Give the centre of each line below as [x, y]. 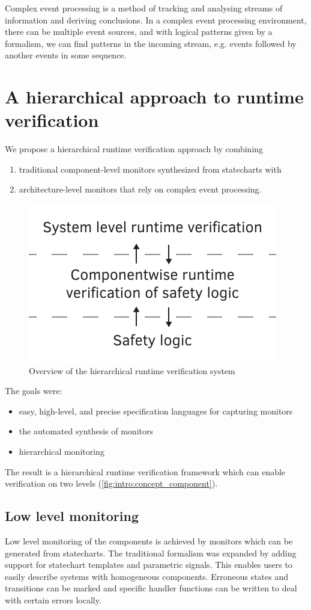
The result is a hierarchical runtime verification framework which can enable [145, 471]
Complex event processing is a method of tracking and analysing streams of [144, 8]
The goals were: [34, 391]
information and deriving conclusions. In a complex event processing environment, [156, 20]
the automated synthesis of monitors [86, 431]
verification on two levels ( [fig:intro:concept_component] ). [111, 483]
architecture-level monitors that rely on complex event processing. [140, 189]
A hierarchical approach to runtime [154, 97]
